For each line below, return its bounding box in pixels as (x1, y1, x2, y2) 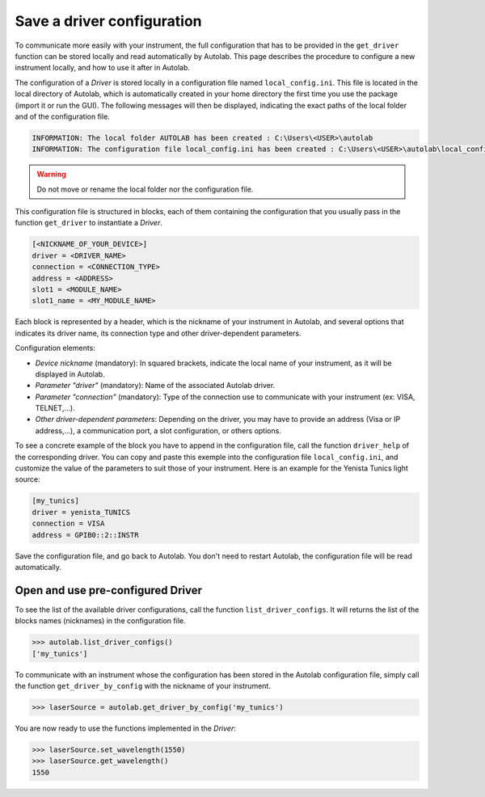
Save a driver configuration (15, 12, 202, 30)
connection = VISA (32, 519, 105, 529)
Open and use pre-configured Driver (15, 583, 202, 597)
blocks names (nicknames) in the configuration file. (15, 616, 186, 626)
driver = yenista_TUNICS (32, 508, 131, 517)
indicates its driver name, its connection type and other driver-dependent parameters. (15, 328, 302, 338)
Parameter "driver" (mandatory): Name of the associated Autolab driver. (35, 381, 276, 390)
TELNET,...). (35, 403, 76, 413)
